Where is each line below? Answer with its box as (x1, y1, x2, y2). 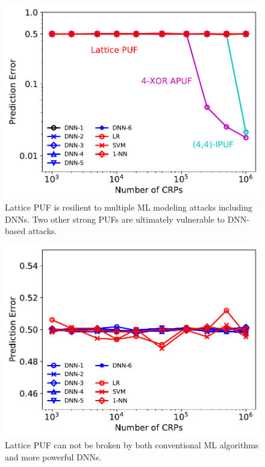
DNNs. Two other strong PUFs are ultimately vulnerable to (5, 212, 225, 225)
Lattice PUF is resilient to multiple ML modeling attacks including (5, 201, 252, 214)
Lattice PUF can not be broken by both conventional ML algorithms (5, 439, 259, 451)
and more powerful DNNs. (5, 450, 102, 463)
